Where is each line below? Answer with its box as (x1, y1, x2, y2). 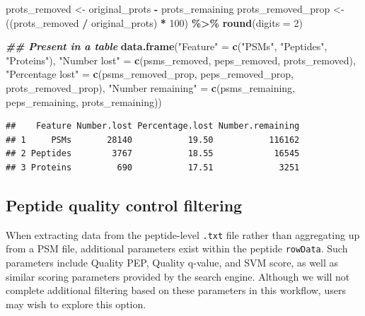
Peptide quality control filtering (6, 194, 243, 216)
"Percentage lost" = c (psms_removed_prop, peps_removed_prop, (6, 66, 294, 81)
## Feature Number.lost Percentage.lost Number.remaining (6, 121, 300, 131)
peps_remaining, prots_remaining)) (6, 94, 162, 109)
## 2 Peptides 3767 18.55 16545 (6, 148, 300, 159)
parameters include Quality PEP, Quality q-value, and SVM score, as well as (6, 255, 339, 270)
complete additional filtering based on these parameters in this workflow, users (6, 283, 346, 298)
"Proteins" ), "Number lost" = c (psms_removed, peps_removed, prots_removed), (6, 52, 356, 67)
